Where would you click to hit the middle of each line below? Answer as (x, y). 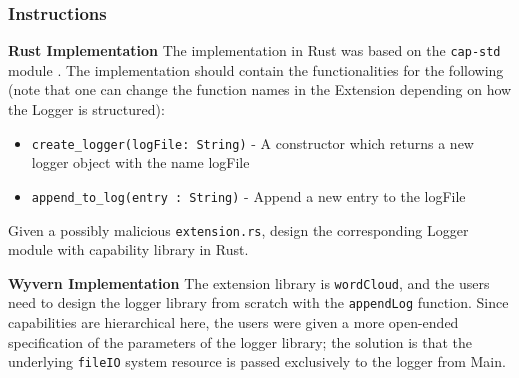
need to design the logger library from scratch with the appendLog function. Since (258, 302)
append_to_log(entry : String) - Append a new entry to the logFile (248, 195)
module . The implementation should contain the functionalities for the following (256, 69)
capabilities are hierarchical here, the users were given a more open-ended (233, 322)
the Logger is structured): (86, 109)
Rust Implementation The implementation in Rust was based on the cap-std (254, 50)
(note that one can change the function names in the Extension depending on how (260, 89)
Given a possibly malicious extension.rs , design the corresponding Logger (238, 229)
